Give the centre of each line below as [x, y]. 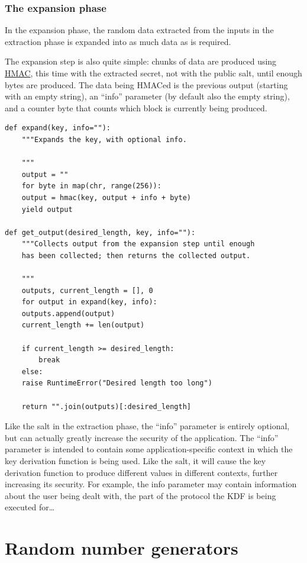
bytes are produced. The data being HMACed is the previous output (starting [146, 84]
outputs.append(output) [68, 313]
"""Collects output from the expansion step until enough [138, 244]
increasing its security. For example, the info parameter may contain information [151, 484]
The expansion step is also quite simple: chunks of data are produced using [141, 61]
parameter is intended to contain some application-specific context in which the [149, 449]
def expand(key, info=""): [58, 128]
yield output [47, 209]
